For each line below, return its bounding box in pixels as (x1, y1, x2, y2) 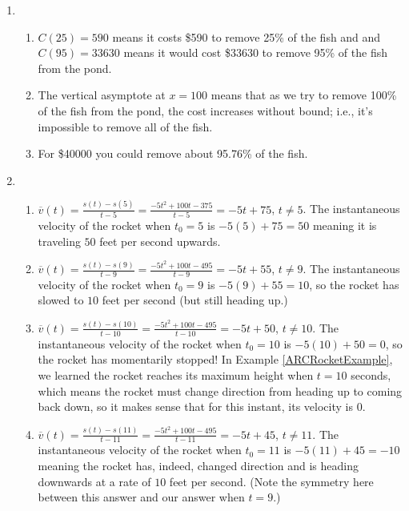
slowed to (38, 292, 84, 308)
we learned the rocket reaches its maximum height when (38, 366, 314, 383)
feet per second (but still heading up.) (102, 292, 288, 308)
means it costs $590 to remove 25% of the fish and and (112, 28, 381, 45)
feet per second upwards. (99, 232, 221, 249)
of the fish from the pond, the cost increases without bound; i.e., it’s (38, 102, 373, 119)
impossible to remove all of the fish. (38, 118, 213, 135)
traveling (38, 232, 81, 249)
